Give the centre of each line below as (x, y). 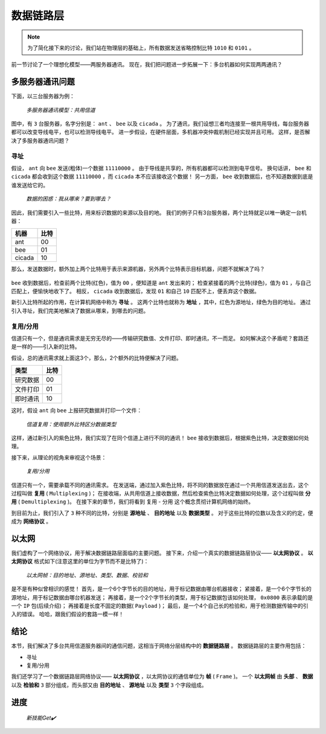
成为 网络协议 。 (31, 522)
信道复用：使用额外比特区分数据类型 (71, 424)
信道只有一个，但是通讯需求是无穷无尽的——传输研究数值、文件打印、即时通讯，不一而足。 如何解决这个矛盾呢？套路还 (160, 338)
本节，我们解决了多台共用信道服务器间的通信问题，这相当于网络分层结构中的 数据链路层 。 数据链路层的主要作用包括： (159, 646)
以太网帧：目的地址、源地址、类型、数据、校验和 (87, 575)
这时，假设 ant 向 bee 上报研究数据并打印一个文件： (77, 410)
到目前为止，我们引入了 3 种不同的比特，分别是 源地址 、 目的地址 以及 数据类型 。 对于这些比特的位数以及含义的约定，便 (162, 512)
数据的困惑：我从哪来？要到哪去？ (69, 199)
